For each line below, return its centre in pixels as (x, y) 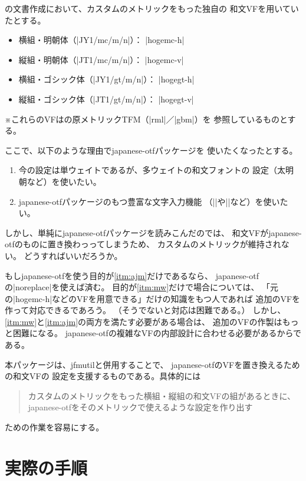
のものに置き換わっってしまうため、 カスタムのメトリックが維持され (148, 244)
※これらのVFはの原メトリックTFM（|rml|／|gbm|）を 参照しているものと (146, 119)
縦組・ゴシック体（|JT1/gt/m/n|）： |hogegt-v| (106, 99)
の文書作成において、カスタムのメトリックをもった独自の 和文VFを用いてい (152, 8)
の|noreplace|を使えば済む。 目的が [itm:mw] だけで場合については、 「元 (142, 287)
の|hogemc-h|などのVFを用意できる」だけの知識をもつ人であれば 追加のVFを (153, 298)
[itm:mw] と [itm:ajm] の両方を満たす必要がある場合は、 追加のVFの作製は (144, 321)
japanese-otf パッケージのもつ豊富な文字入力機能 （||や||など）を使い (149, 201)
